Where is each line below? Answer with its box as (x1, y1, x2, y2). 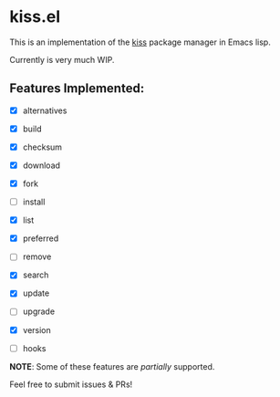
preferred (22, 233, 59, 244)
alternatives (22, 105, 67, 116)
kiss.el (9, 6, 61, 27)
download (22, 160, 61, 171)
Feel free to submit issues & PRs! (9, 379, 133, 390)
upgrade (22, 306, 56, 317)
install (22, 196, 46, 207)
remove (22, 251, 52, 262)
